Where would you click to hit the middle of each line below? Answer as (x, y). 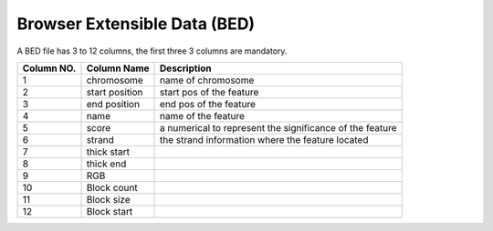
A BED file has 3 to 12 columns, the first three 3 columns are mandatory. (152, 51)
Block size (109, 199)
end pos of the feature (208, 104)
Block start (110, 211)
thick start (108, 152)
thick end (106, 164)
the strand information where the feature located (264, 139)
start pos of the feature (210, 92)
